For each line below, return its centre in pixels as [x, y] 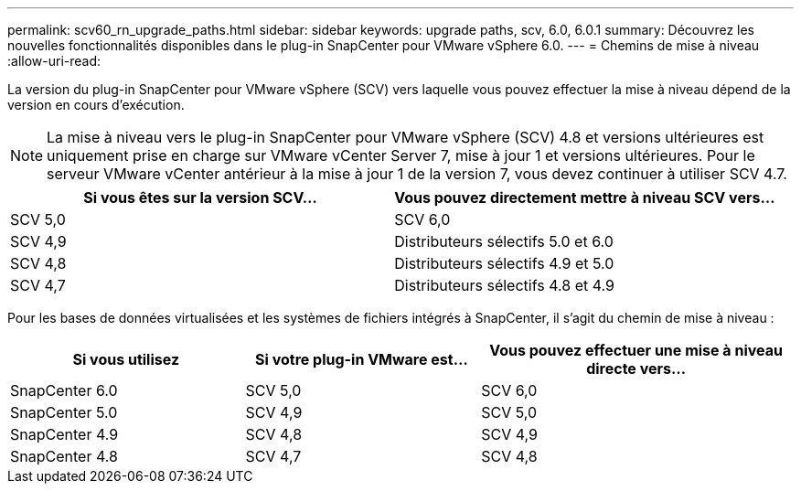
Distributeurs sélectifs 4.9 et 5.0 [504, 263]
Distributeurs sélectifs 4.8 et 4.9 [504, 285]
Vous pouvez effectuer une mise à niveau [636, 350]
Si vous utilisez [126, 359]
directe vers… [636, 368]
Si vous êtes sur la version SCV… [200, 197]
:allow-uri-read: [54, 61]
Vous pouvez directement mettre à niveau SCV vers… [585, 197]
